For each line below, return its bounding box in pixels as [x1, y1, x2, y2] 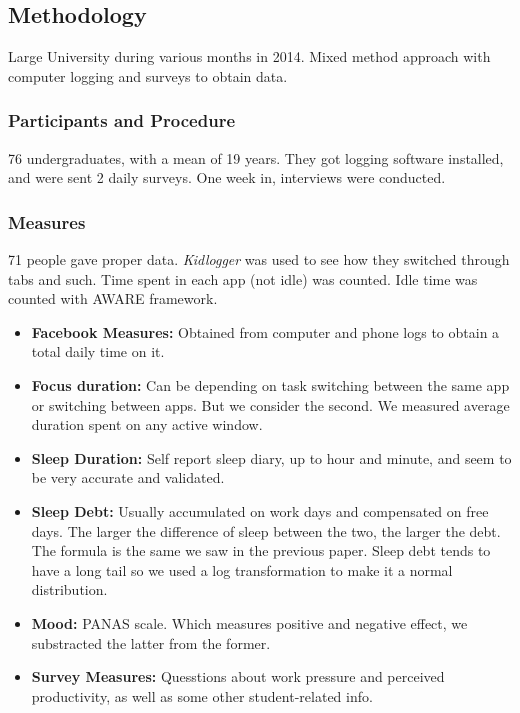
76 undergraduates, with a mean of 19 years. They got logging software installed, [8, 147, 504, 168]
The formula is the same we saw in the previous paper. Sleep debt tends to [31, 540, 491, 561]
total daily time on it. [31, 341, 165, 362]
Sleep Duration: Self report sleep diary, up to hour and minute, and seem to [31, 447, 512, 468]
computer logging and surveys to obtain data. [8, 65, 288, 86]
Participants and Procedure [8, 108, 236, 133]
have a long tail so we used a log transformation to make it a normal [31, 559, 453, 580]
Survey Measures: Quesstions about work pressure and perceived [31, 666, 445, 687]
